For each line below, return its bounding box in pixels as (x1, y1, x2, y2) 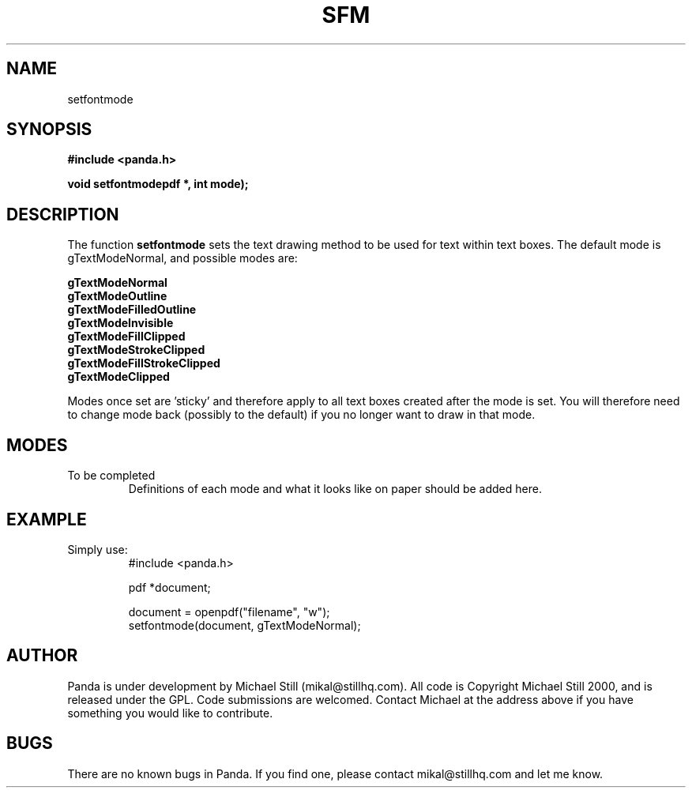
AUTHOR (6, 645, 78, 666)
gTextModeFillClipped (67, 329, 186, 344)
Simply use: (67, 542, 128, 556)
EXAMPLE (6, 509, 87, 529)
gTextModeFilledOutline (67, 303, 197, 317)
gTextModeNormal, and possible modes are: (67, 251, 298, 265)
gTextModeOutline (67, 289, 167, 303)
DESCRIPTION (6, 204, 119, 224)
